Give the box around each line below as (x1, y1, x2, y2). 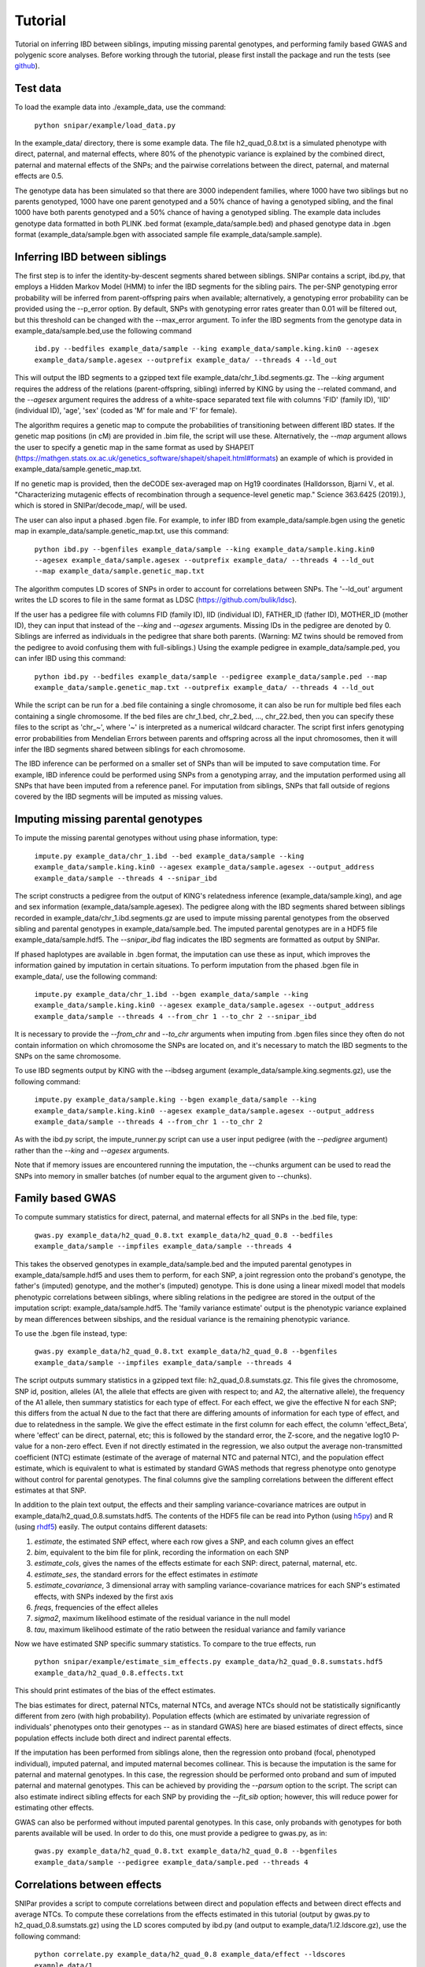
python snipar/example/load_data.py (34, 120, 176, 130)
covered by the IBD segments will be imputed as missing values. (14, 792, 224, 802)
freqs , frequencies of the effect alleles (34, 1602, 159, 1612)
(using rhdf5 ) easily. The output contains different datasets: (14, 1522, 208, 1532)
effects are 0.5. (14, 172, 64, 181)
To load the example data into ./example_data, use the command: (14, 102, 227, 112)
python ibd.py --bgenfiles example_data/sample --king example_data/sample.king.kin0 (34, 544, 375, 554)
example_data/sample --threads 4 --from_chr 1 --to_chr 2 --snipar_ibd (34, 1012, 317, 1020)
